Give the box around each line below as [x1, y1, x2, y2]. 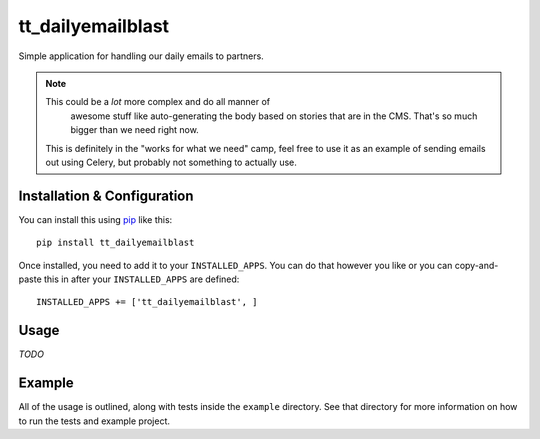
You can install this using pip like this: [18, 213, 173, 225]
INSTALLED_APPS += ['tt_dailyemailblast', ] [36, 296, 259, 308]
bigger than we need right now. [70, 124, 199, 136]
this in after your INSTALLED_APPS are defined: [43, 273, 240, 285]
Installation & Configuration [18, 187, 194, 204]
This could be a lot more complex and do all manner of [45, 96, 270, 108]
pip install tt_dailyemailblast [36, 237, 195, 249]
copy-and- [454, 259, 499, 271]
